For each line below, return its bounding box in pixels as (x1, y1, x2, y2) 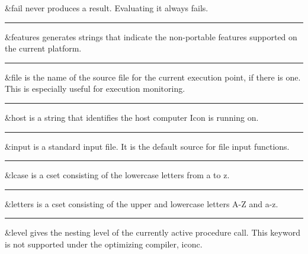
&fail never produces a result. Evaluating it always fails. (5, 2, 208, 14)
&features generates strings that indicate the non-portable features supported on (5, 30, 297, 43)
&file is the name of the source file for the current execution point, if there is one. (5, 70, 301, 83)
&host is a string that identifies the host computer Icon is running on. (5, 111, 259, 123)
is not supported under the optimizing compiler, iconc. (5, 237, 203, 250)
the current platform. (5, 42, 82, 54)
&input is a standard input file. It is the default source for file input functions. (5, 140, 290, 152)
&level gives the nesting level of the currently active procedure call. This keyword (5, 226, 300, 239)
